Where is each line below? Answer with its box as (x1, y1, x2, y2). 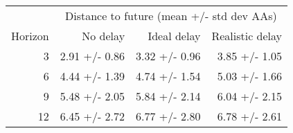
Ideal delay (148, 28, 201, 44)
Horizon (11, 28, 49, 44)
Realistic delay (211, 28, 283, 44)
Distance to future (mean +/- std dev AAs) (64, 8, 277, 24)
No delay (82, 28, 125, 44)
